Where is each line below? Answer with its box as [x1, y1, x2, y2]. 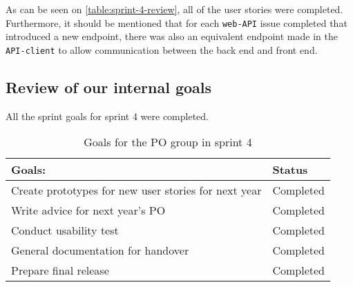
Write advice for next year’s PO [11, 202, 166, 219]
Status [272, 161, 308, 178]
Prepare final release [11, 262, 109, 279]
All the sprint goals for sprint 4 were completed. [6, 108, 209, 123]
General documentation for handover [11, 242, 189, 259]
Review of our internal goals [6, 76, 212, 97]
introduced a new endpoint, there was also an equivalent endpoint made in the [6, 29, 338, 43]
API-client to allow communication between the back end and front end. [6, 42, 318, 57]
